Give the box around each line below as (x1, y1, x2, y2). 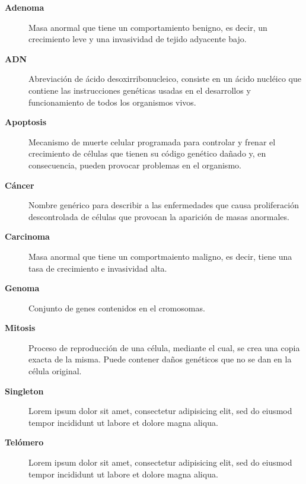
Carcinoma (5, 230, 50, 243)
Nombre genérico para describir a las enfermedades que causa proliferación (28, 199, 299, 211)
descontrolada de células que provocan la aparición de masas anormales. (28, 210, 289, 222)
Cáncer (5, 179, 34, 191)
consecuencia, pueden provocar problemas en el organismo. (28, 158, 241, 171)
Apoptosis (5, 116, 47, 128)
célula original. (28, 365, 82, 377)
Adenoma (5, 1, 44, 13)
